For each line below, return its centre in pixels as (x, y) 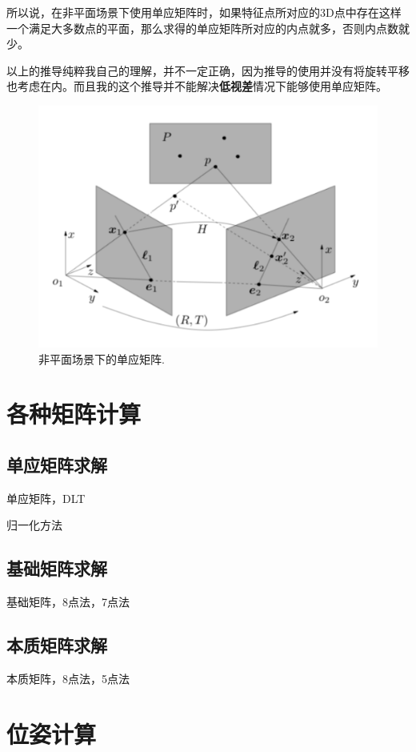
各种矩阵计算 (74, 414)
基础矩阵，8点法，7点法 (68, 602)
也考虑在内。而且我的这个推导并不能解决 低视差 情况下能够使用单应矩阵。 (197, 86)
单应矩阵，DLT (46, 498)
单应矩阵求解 (57, 464)
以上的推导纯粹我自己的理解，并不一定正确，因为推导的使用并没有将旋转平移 (208, 70)
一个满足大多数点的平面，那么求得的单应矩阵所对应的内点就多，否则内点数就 (208, 28)
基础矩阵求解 (57, 568)
